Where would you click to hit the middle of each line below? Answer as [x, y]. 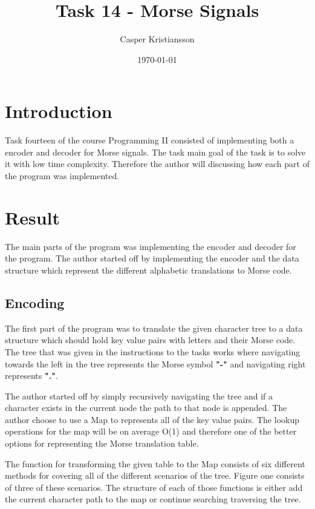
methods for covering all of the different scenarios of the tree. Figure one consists [155, 475]
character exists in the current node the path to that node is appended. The [146, 408]
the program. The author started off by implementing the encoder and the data [152, 258]
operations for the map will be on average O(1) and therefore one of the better [151, 431]
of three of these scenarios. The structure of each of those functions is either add [154, 487]
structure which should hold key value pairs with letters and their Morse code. [150, 340]
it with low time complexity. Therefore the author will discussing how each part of [157, 164]
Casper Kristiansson [157, 39]
